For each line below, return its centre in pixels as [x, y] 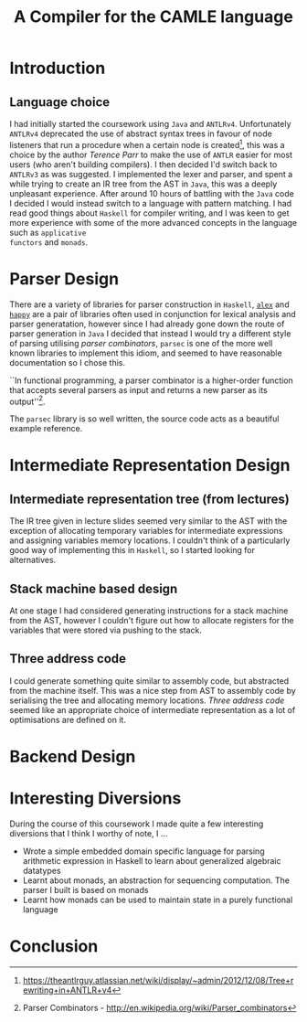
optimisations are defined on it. [68, 719]
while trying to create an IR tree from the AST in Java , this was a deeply [143, 184]
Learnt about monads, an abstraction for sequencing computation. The [156, 880]
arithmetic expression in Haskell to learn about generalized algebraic [152, 861]
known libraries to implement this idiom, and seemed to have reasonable [146, 353]
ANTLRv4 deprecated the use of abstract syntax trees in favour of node [141, 133]
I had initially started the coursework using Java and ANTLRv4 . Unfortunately [150, 124]
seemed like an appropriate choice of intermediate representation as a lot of [153, 709]
